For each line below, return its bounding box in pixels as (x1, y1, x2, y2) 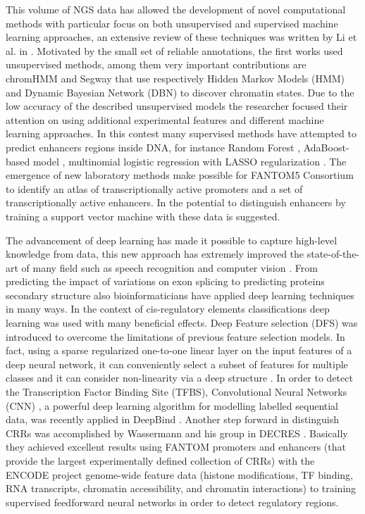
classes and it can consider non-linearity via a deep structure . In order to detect (6, 370, 353, 385)
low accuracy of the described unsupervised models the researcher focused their (6, 99, 348, 113)
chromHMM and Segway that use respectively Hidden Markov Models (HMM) (6, 70, 345, 85)
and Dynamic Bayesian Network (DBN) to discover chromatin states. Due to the (6, 84, 354, 99)
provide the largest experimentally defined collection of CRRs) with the (6, 453, 315, 468)
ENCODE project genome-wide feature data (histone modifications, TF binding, (6, 467, 353, 482)
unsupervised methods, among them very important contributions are (6, 57, 307, 72)
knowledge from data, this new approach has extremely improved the (6, 246, 304, 261)
